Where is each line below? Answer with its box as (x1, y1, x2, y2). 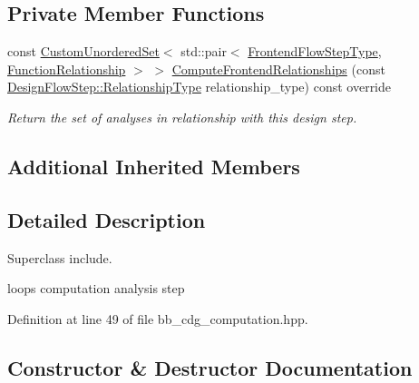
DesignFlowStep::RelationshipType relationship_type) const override (7, 77, 392, 96)
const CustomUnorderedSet (7, 42, 160, 61)
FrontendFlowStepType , (248, 42, 382, 61)
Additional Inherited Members (7, 152, 300, 180)
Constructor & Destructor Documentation (7, 353, 413, 381)
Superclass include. (7, 248, 112, 267)
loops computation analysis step (7, 279, 185, 298)
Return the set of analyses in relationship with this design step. (7, 107, 357, 126)
